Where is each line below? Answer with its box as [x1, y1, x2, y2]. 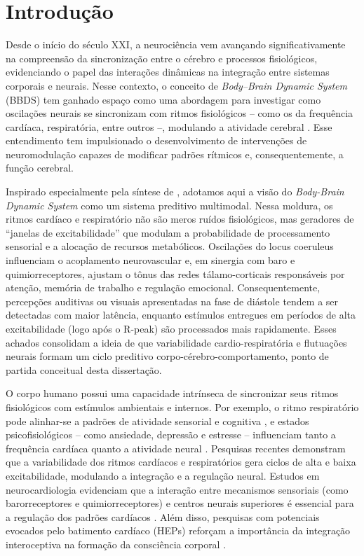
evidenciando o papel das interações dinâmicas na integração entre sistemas [6, 64, 330, 79]
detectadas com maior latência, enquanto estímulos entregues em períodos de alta [6, 307, 356, 322]
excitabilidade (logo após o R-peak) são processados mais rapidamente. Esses [6, 321, 337, 335]
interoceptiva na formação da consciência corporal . [6, 536, 227, 551]
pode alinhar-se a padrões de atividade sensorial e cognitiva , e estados [6, 413, 309, 428]
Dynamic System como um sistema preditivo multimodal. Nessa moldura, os [6, 197, 333, 212]
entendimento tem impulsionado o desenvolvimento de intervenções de [6, 133, 307, 148]
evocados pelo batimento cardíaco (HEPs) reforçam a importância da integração [6, 523, 351, 538]
